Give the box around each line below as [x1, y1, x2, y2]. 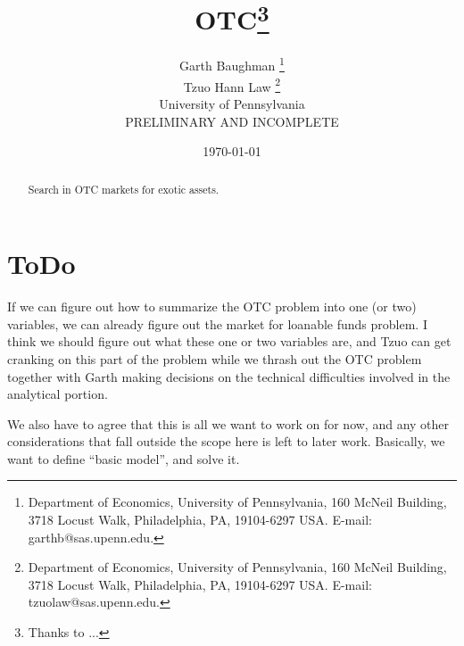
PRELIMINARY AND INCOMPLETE [125, 112, 339, 130]
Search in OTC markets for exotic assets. [28, 181, 220, 196]
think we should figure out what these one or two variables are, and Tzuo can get [7, 332, 452, 351]
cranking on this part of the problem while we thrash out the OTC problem [7, 349, 422, 368]
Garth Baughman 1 [179, 54, 285, 75]
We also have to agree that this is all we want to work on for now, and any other [7, 414, 450, 433]
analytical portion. [7, 385, 108, 403]
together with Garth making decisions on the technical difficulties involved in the [7, 367, 451, 385]
